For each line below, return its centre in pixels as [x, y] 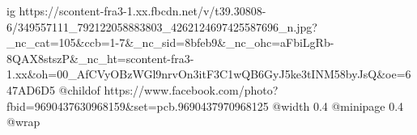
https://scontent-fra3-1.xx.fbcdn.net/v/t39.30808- [143, 11]
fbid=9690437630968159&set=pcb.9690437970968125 [138, 105]
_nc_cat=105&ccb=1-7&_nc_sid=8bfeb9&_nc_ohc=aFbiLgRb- [170, 42]
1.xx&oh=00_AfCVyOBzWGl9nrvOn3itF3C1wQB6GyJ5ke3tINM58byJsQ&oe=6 [209, 74]
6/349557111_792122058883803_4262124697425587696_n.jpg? [162, 26]
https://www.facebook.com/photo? [191, 89]
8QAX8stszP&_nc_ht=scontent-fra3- [100, 58]
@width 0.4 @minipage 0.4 [338, 105]
